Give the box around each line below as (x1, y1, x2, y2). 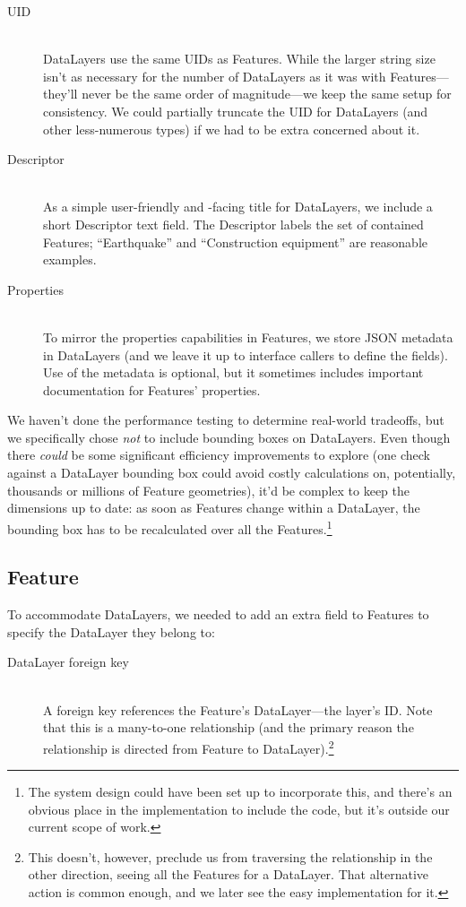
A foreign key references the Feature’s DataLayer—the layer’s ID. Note (43, 700, 433, 719)
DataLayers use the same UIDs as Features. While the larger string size (43, 49, 436, 68)
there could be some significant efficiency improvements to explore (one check (7, 445, 431, 464)
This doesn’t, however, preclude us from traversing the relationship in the (28, 847, 433, 866)
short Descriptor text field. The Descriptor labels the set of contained (43, 214, 424, 233)
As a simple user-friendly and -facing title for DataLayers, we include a (43, 197, 433, 216)
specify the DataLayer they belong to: (7, 622, 215, 641)
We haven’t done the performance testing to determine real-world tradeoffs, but (7, 410, 444, 429)
